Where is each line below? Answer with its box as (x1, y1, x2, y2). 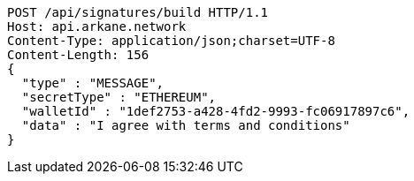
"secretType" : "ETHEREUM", (21, 90, 217, 104)
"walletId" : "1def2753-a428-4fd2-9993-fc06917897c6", (21, 104, 410, 118)
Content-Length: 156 (7, 48, 149, 62)
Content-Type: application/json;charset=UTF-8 (7, 34, 335, 48)
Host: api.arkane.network (7, 19, 187, 34)
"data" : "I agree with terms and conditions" (21, 118, 350, 132)
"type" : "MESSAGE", (21, 76, 165, 90)
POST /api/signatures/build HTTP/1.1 (7, 5, 269, 19)
